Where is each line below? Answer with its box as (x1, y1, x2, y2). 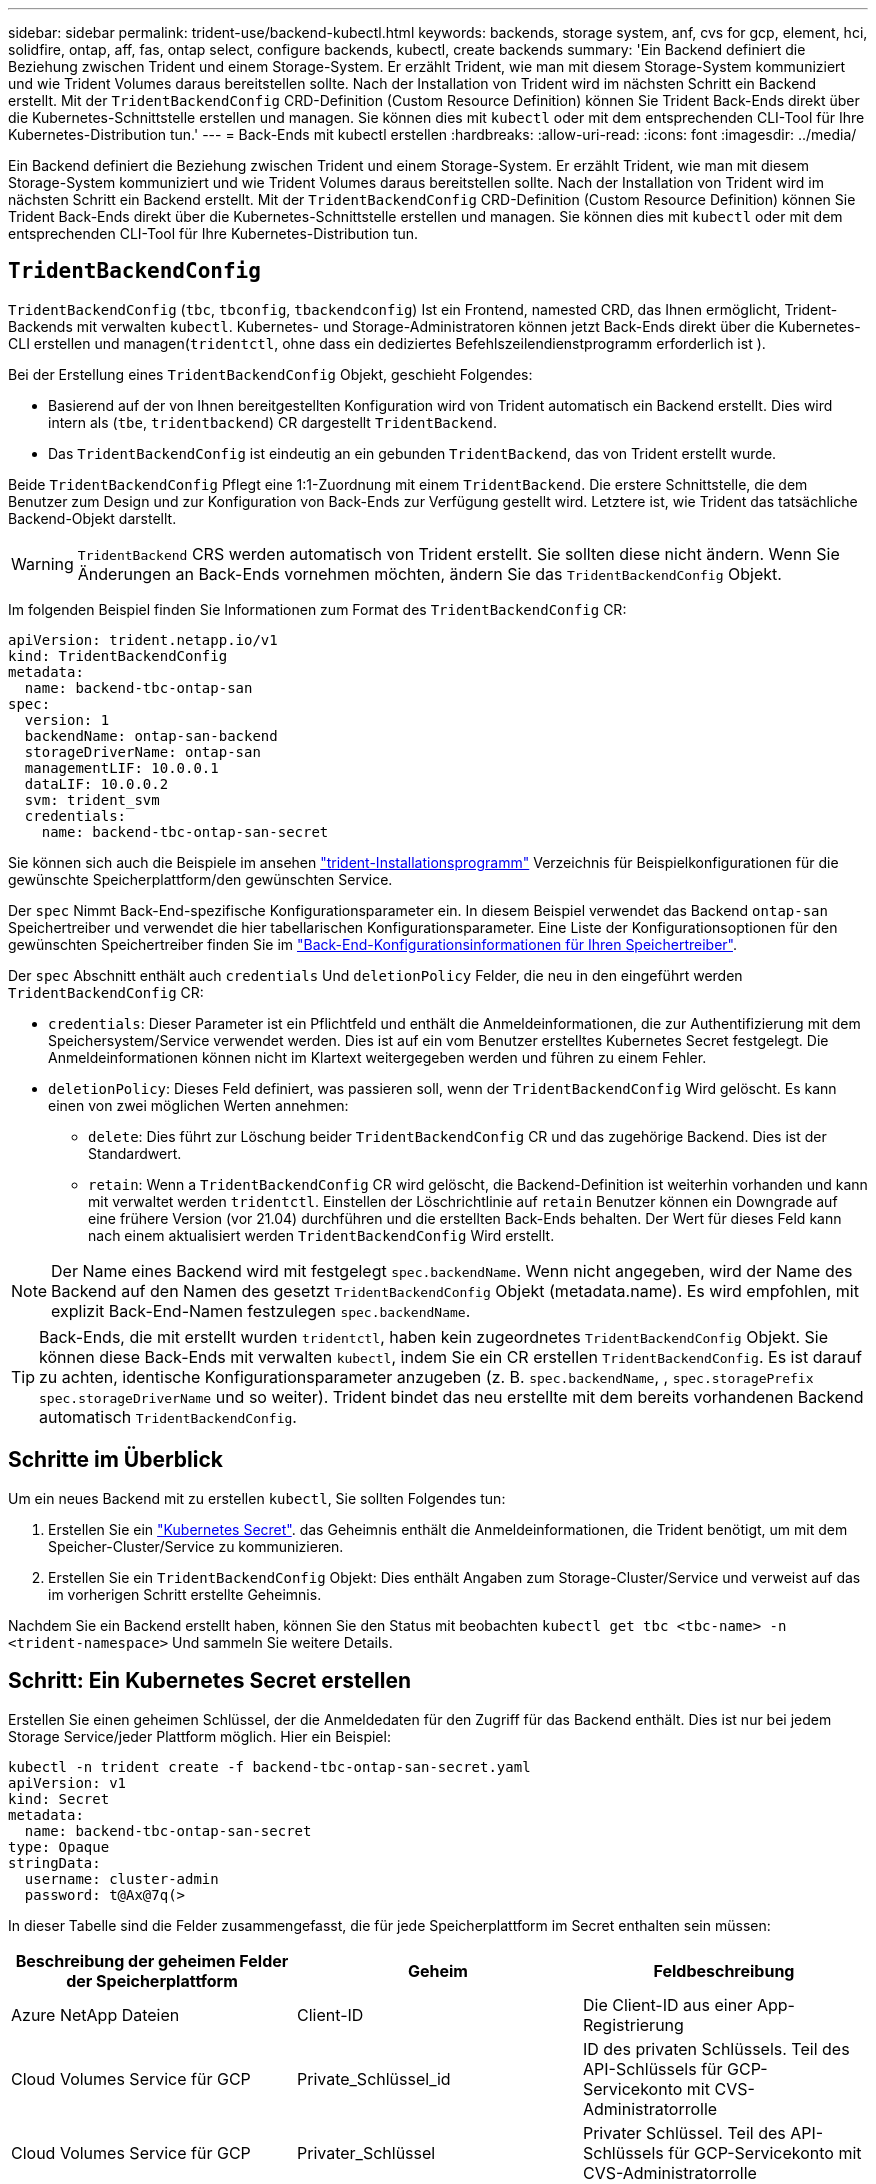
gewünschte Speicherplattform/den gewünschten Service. (8, 870, 393, 888)
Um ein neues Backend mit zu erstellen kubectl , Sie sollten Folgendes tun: (8, 1489, 506, 1507)
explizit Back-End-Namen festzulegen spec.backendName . (51, 1300, 471, 1321)
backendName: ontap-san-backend (24, 727, 278, 744)
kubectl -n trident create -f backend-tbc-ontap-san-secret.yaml (8, 1758, 531, 1775)
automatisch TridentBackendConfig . (39, 1406, 297, 1427)
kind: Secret (8, 1790, 110, 1807)
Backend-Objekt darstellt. (8, 509, 177, 527)
